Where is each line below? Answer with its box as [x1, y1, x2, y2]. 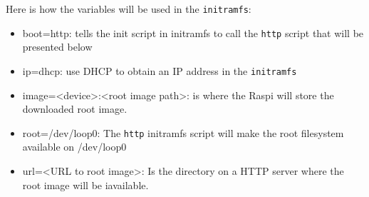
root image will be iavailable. [22, 177, 149, 192]
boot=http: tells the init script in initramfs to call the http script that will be [22, 25, 364, 40]
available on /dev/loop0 [22, 139, 127, 154]
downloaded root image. [22, 101, 128, 116]
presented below [22, 39, 93, 54]
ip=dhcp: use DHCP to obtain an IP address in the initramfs [22, 63, 297, 78]
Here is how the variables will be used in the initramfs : [6, 1, 251, 16]
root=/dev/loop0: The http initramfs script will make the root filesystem [22, 125, 344, 140]
